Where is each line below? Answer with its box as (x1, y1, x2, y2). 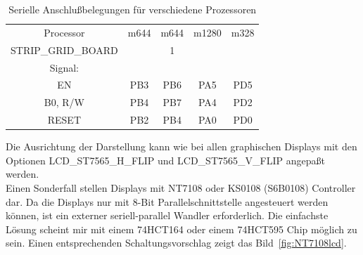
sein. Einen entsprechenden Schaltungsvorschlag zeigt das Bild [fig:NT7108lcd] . (6, 235, 347, 250)
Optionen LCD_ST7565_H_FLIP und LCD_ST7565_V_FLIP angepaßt (6, 152, 325, 167)
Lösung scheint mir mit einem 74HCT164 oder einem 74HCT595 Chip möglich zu (6, 221, 357, 236)
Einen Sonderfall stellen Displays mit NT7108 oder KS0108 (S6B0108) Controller (6, 180, 356, 195)
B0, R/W (44, 95, 84, 110)
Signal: (49, 60, 79, 74)
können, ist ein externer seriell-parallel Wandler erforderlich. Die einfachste (6, 208, 329, 223)
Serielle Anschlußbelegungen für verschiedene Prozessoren (8, 2, 257, 16)
